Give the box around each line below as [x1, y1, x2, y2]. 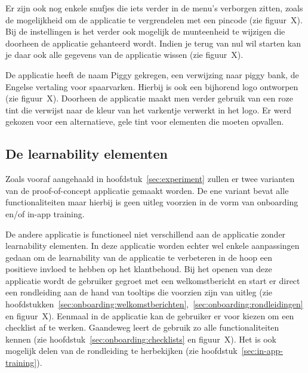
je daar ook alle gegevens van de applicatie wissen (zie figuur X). [5, 48, 244, 61]
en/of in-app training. [5, 207, 85, 220]
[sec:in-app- [241, 344, 284, 357]
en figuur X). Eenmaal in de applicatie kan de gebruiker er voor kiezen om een [5, 309, 294, 322]
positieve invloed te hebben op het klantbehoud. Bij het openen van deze [5, 263, 272, 275]
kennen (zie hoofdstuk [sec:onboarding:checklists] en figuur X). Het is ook [5, 332, 276, 345]
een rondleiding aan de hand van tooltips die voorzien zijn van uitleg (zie [5, 286, 273, 298]
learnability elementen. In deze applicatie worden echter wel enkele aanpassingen [5, 239, 300, 252]
